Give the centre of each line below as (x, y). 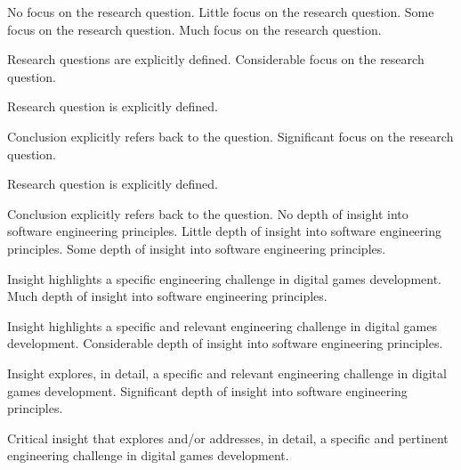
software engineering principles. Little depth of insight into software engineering (224, 231)
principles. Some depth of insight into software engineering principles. (197, 248)
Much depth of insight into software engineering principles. (167, 296)
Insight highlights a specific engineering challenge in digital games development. (225, 278)
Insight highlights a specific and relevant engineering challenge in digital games (222, 325)
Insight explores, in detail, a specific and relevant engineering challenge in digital (227, 373)
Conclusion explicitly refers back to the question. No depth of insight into (208, 213)
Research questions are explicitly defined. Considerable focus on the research (216, 59)
